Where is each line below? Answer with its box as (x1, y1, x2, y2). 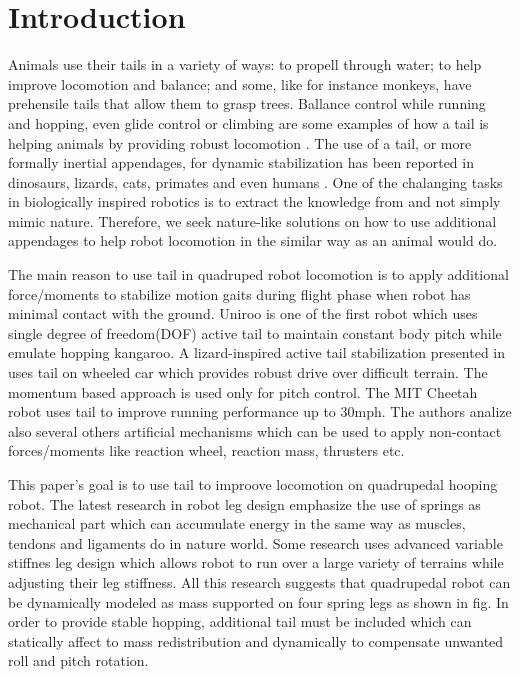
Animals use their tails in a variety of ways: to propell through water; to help (8, 54, 482, 75)
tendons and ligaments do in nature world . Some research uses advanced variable (8, 532, 503, 553)
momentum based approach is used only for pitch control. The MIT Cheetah (8, 381, 478, 402)
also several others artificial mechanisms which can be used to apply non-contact (8, 420, 502, 441)
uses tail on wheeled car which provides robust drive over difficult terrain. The (8, 362, 488, 383)
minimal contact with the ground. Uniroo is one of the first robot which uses (8, 303, 478, 324)
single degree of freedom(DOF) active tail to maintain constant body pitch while (8, 322, 502, 343)
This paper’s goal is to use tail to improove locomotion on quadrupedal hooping (8, 474, 498, 494)
